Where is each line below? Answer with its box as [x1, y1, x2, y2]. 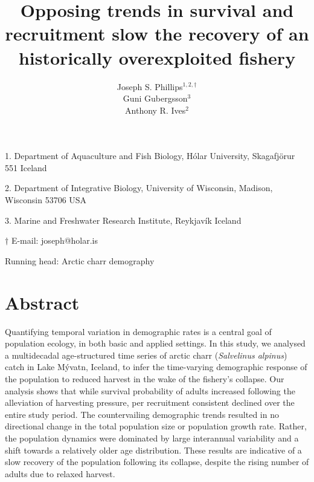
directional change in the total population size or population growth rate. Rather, [5, 420, 307, 432]
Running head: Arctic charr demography [5, 254, 155, 267]
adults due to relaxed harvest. [5, 467, 115, 480]
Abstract [5, 290, 80, 314]
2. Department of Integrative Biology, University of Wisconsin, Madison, [5, 181, 273, 194]
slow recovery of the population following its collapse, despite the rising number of [5, 455, 309, 468]
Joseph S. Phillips [117, 80, 183, 93]
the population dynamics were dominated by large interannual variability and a [5, 431, 299, 444]
